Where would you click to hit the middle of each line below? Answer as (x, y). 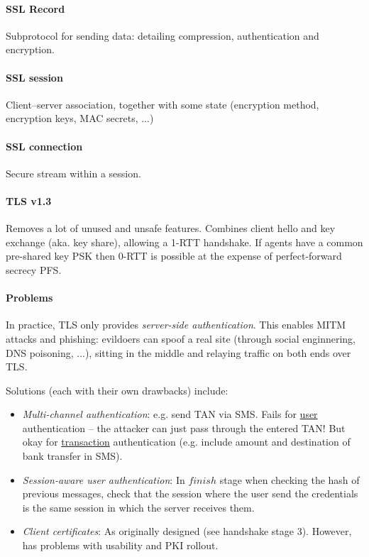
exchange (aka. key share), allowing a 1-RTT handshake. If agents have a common (184, 242)
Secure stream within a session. (73, 173)
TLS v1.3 (29, 200)
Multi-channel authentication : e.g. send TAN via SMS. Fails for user (170, 414)
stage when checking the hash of (290, 479)
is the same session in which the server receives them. (138, 507)
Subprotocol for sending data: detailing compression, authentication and (163, 35)
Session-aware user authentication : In (104, 479)
